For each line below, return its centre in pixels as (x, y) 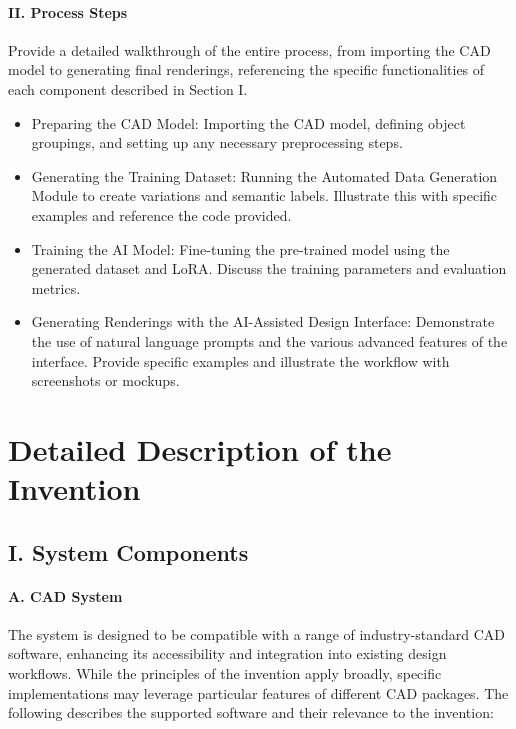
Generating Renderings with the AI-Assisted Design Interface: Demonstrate (263, 321)
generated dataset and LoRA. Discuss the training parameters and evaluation (269, 268)
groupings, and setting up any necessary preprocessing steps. (217, 142)
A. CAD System (65, 595)
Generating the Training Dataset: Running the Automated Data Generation (264, 175)
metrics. (56, 287)
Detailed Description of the (200, 448)
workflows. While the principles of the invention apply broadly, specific (225, 673)
